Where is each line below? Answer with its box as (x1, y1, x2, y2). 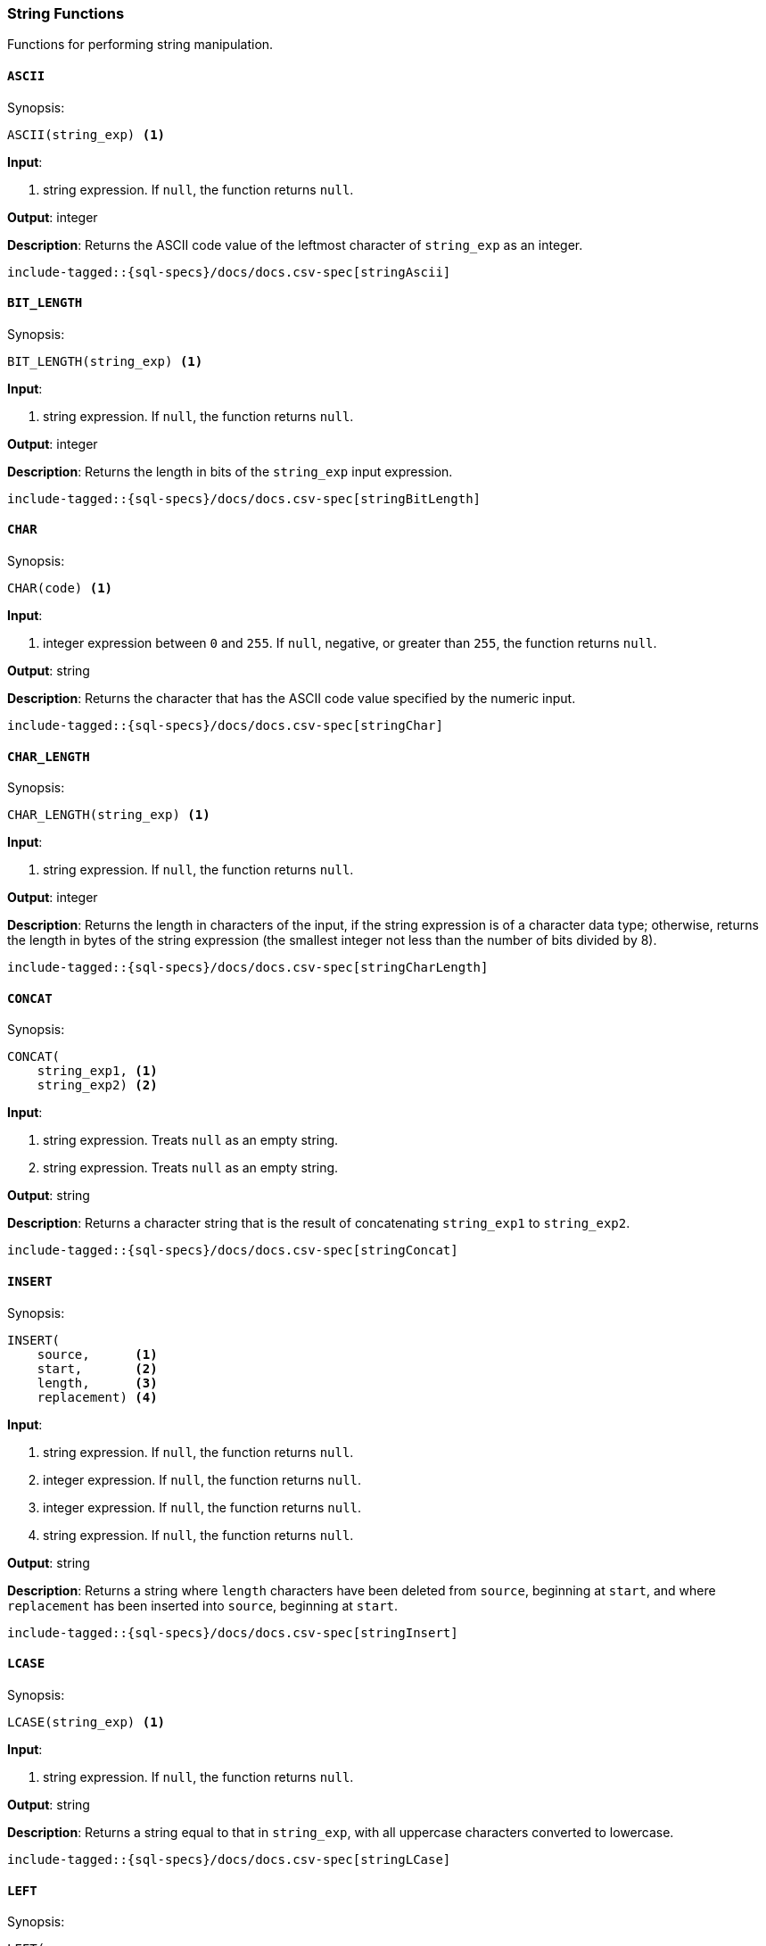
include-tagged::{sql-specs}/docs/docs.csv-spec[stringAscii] (7, 264, 451, 279)
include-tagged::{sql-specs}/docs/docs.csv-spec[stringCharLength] (7, 960, 489, 975)
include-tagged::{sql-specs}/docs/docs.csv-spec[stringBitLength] (7, 491, 482, 506)
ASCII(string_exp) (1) (7, 127, 166, 142)
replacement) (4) (37, 1389, 158, 1404)
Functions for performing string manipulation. (7, 37, 274, 53)
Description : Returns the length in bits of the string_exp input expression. (7, 463, 453, 479)
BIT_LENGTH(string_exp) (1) (7, 353, 203, 368)
